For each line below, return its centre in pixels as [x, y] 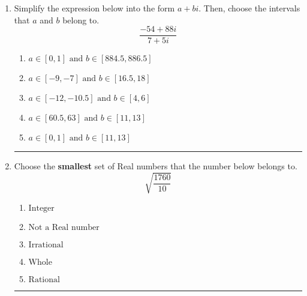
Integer [41, 209]
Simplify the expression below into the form [94, 8]
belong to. [81, 20]
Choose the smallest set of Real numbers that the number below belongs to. [156, 166]
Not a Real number [64, 228]
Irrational [46, 245]
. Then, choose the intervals [249, 8]
